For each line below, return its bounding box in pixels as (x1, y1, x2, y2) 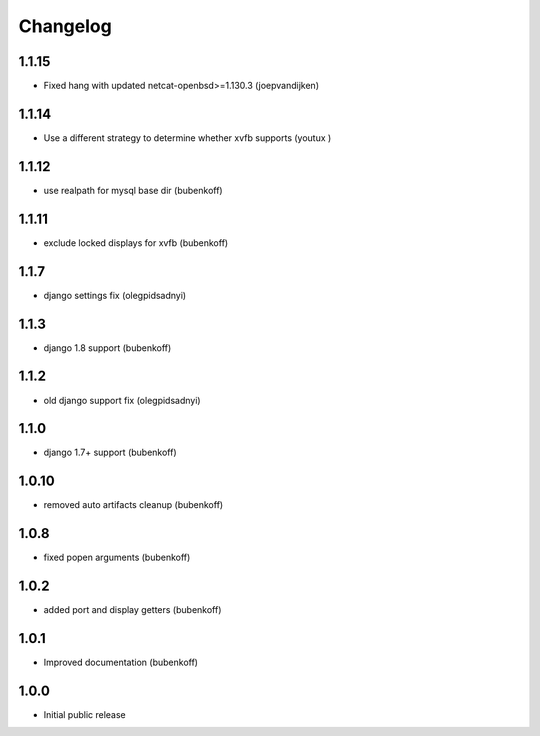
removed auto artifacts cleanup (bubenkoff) (43, 499, 224, 511)
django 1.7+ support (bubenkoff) (43, 446, 177, 459)
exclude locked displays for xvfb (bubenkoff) (43, 236, 229, 249)
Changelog (18, 15, 112, 37)
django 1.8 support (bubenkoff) (43, 341, 172, 354)
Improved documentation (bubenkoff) (43, 656, 199, 669)
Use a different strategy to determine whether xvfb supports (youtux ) (43, 131, 332, 144)
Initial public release (43, 708, 127, 720)
